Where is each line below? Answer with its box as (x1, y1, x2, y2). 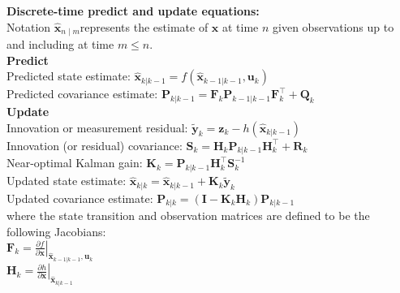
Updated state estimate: (6, 172, 127, 189)
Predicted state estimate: (6, 67, 131, 84)
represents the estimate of (80, 18, 209, 35)
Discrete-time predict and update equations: (6, 2, 260, 19)
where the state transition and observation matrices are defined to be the (6, 207, 370, 224)
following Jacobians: (6, 223, 106, 240)
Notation (6, 18, 51, 35)
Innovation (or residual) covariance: (6, 136, 183, 153)
